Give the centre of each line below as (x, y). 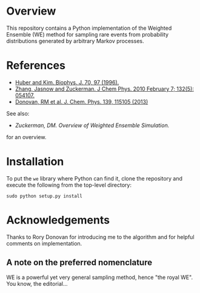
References (36, 66)
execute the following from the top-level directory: (69, 185)
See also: (18, 113)
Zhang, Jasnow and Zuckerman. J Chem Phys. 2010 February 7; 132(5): (104, 89)
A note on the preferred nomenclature (79, 263)
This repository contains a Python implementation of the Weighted (89, 28)
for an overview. (26, 137)
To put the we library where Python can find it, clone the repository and (95, 178)
